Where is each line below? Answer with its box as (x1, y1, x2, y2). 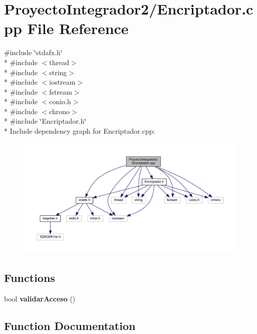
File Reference (27, 18, 129, 39)
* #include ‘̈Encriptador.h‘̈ (4, 116, 87, 126)
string (49, 67, 67, 77)
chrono (49, 106, 70, 116)
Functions (4, 269, 55, 285)
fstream (49, 86, 72, 97)
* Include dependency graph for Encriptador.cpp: (4, 126, 155, 136)
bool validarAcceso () (4, 293, 76, 303)
